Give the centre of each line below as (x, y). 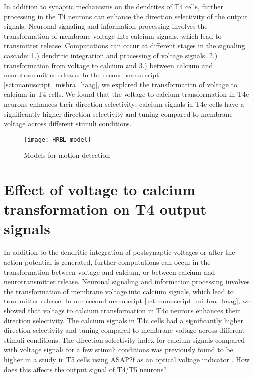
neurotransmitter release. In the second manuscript (82, 75)
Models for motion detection (67, 155)
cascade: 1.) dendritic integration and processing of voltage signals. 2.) (111, 55)
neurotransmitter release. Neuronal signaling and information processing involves (127, 281)
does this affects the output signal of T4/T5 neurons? (85, 369)
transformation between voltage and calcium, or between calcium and (110, 271)
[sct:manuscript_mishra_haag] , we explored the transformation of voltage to (121, 84)
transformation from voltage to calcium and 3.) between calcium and (109, 65)
